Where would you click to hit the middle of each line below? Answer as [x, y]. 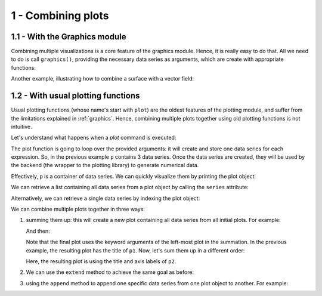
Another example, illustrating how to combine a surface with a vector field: [103, 79]
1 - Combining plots [60, 16]
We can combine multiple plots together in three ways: [78, 209]
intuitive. [21, 127]
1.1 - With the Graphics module [69, 37]
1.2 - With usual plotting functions [75, 96]
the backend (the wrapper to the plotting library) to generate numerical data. [105, 165]
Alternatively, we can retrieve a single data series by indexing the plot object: [106, 198]
